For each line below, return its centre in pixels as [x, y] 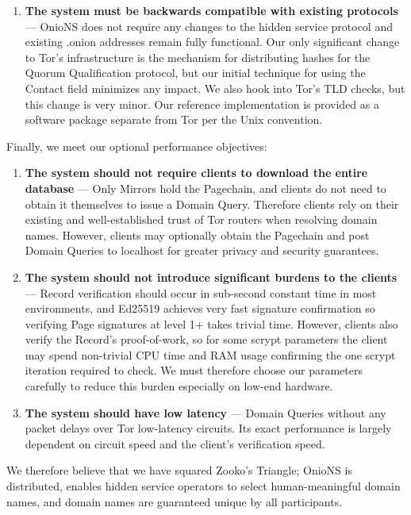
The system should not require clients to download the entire [196, 173]
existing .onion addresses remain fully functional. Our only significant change [212, 42]
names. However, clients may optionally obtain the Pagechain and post [197, 234]
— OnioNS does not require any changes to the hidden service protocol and [209, 26]
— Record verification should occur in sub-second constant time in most [201, 292]
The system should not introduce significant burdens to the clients [211, 277]
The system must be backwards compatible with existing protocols [211, 10]
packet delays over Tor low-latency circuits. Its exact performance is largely [208, 428]
